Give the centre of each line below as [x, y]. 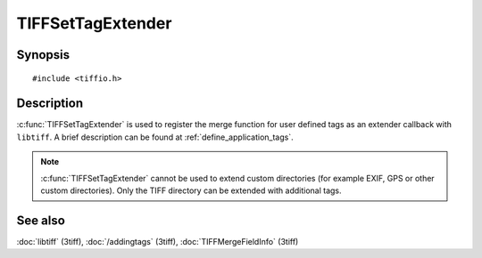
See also [41, 220]
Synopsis [43, 55]
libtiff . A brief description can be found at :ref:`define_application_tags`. [155, 137]
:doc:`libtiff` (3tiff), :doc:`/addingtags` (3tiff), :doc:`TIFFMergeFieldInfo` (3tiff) [158, 241]
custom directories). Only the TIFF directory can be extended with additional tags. [191, 190]
